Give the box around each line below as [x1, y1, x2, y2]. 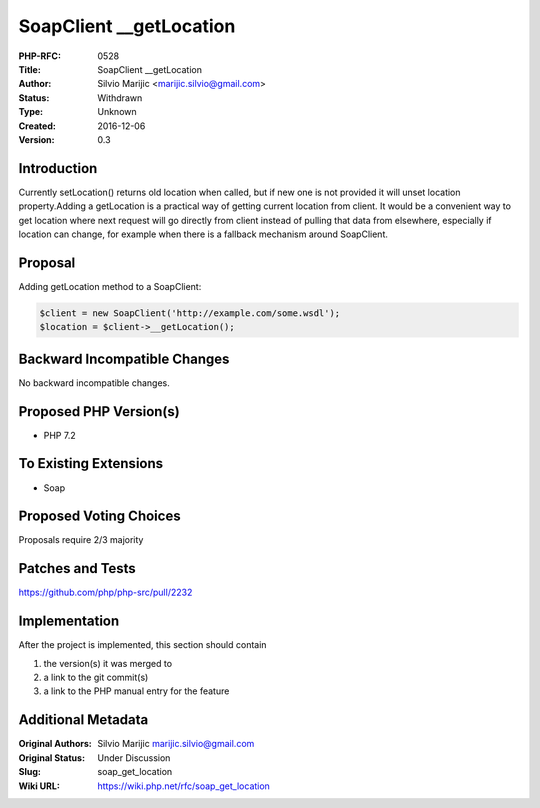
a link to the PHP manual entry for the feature [43, 685, 230, 697]
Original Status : [18, 751, 85, 764]
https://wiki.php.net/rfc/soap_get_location [97, 780, 270, 792]
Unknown [97, 106, 137, 118]
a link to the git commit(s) [43, 671, 149, 684]
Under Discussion [97, 751, 171, 764]
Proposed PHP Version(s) [18, 403, 180, 420]
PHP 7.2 [43, 429, 76, 441]
